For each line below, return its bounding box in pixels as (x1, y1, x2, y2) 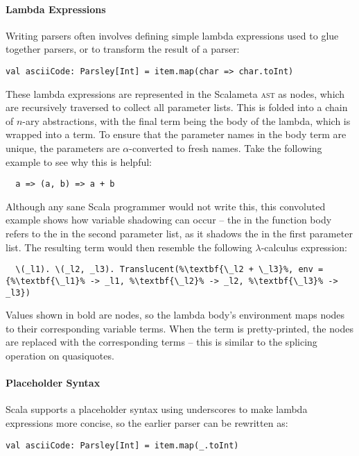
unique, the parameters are (6, 141, 120, 155)
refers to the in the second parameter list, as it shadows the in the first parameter (6, 226, 353, 241)
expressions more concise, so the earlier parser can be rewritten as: (6, 415, 288, 430)
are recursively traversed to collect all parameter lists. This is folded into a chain (6, 100, 348, 115)
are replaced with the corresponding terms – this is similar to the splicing (6, 335, 317, 349)
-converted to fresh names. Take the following (129, 141, 322, 155)
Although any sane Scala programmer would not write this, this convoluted (6, 199, 326, 213)
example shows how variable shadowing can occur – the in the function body (6, 212, 332, 227)
